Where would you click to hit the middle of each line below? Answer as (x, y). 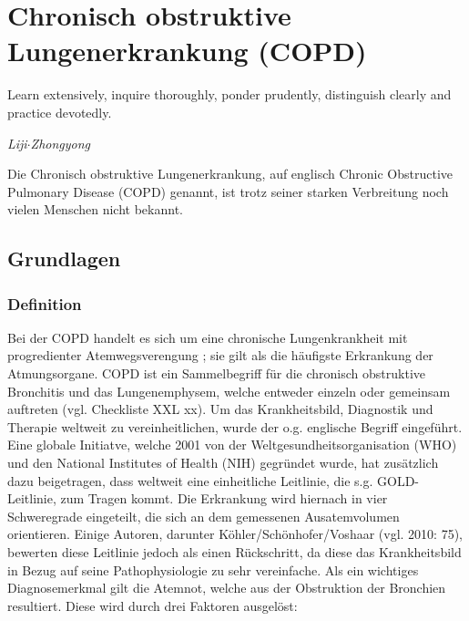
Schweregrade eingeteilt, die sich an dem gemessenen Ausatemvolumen (204, 516)
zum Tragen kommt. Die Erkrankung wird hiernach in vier (224, 498)
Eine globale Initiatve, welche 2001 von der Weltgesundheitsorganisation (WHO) (232, 445)
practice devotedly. (60, 112)
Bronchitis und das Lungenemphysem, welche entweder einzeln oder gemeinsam (229, 391)
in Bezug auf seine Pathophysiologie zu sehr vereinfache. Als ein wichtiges (213, 569)
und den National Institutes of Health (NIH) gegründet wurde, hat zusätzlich (223, 463)
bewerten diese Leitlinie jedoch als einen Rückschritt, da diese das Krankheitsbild (234, 552)
